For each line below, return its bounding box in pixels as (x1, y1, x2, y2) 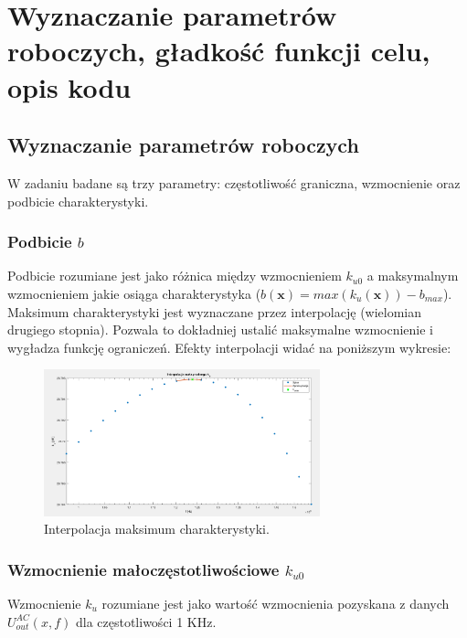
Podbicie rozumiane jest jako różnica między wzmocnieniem (7, 266, 342, 285)
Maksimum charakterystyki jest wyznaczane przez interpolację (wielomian (7, 302, 422, 321)
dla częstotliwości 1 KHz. (75, 611, 217, 631)
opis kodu (7, 68, 132, 105)
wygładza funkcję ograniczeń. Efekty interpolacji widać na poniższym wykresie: (7, 337, 451, 356)
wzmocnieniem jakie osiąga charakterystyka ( (7, 283, 261, 303)
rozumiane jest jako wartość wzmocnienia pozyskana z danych (101, 593, 450, 612)
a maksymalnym (366, 266, 459, 285)
